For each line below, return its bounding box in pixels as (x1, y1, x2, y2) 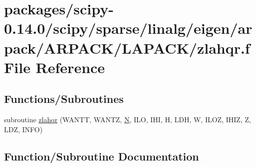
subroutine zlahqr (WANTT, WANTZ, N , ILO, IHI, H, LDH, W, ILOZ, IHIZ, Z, (4, 114, 251, 125)
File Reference (4, 57, 105, 77)
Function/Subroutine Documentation (4, 148, 199, 164)
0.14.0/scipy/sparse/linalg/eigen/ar (4, 18, 253, 38)
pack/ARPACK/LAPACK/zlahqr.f (4, 37, 250, 58)
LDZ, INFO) (4, 124, 43, 134)
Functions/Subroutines (4, 91, 124, 106)
